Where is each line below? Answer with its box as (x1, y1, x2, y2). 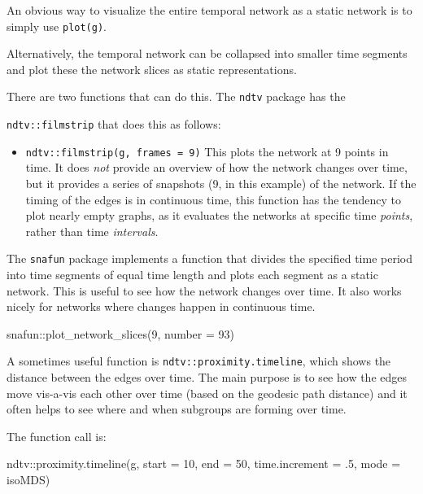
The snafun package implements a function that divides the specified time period (7, 250, 412, 267)
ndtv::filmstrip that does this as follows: (7, 116, 221, 133)
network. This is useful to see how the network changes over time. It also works (7, 282, 402, 299)
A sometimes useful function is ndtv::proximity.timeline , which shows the (7, 352, 391, 369)
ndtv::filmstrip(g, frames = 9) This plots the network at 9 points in (25, 142, 389, 160)
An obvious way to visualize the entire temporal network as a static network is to (7, 2, 412, 18)
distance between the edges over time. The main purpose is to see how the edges (7, 369, 407, 386)
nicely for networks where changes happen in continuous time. (7, 298, 316, 315)
